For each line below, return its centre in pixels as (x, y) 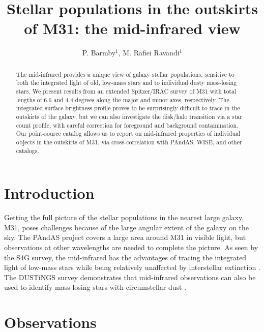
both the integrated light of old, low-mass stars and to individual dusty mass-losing (126, 83)
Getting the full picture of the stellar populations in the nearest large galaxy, (124, 217)
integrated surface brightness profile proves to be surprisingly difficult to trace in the (128, 108)
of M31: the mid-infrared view (132, 28)
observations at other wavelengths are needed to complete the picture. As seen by (131, 247)
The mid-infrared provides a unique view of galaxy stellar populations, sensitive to (125, 74)
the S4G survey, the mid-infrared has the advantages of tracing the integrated (125, 257)
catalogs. (27, 150)
